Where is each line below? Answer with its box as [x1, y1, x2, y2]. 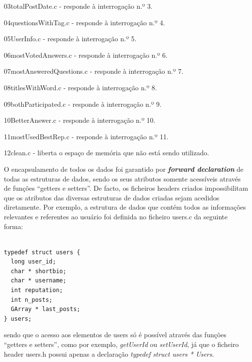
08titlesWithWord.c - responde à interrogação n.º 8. [4, 82, 157, 92]
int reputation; [11, 287, 63, 294]
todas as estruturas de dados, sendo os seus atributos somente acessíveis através [4, 173, 241, 183]
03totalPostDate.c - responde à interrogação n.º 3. [4, 1, 153, 11]
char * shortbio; [11, 267, 66, 275]
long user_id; [11, 258, 56, 265]
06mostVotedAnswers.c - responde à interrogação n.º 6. [4, 49, 168, 60]
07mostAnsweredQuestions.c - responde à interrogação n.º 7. [4, 66, 184, 76]
